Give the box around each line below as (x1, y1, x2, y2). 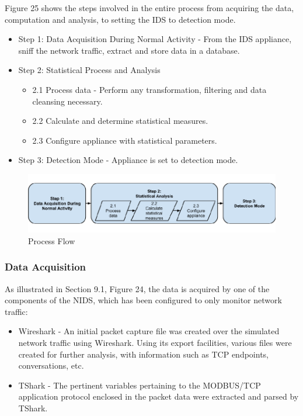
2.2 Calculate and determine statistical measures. (32, 115, 208, 127)
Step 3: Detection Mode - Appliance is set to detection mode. (18, 154, 238, 166)
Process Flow (28, 234, 75, 247)
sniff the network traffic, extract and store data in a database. (18, 44, 240, 56)
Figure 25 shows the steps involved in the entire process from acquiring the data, (5, 2, 294, 13)
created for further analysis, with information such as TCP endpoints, (18, 348, 269, 360)
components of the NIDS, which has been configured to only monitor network (5, 294, 282, 306)
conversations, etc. (18, 359, 84, 372)
